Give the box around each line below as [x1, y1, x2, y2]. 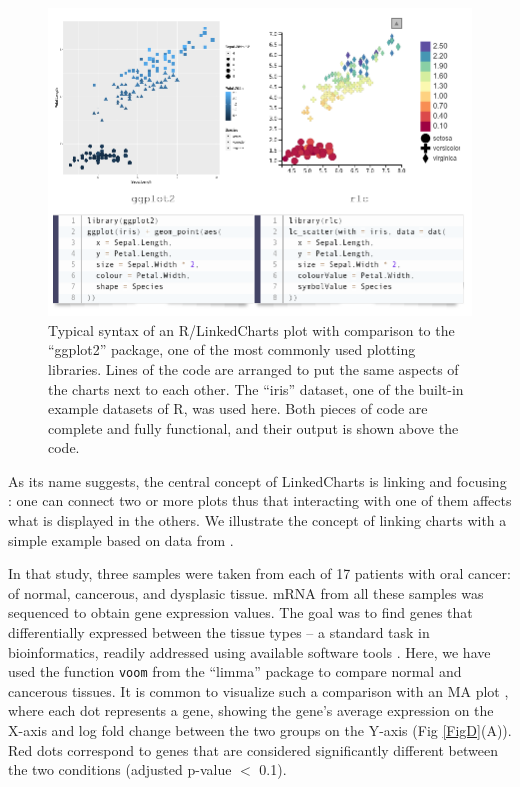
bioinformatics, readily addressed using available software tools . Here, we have [8, 641, 491, 662]
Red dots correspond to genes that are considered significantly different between [8, 739, 498, 760]
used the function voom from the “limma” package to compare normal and [8, 661, 462, 682]
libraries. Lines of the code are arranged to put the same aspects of [48, 358, 459, 379]
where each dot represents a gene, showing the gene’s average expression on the [8, 700, 494, 721]
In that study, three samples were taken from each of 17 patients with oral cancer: [8, 563, 511, 584]
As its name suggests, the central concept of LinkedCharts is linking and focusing [8, 470, 507, 491]
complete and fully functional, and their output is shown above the [48, 417, 459, 438]
